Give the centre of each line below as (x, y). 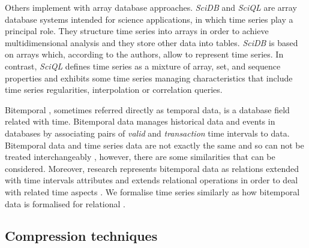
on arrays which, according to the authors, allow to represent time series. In (144, 54)
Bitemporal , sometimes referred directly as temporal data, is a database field (147, 109)
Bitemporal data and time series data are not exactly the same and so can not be (154, 145)
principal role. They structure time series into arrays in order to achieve (137, 31)
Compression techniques (81, 236)
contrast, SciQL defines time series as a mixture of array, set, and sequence (143, 66)
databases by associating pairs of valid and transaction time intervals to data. (147, 133)
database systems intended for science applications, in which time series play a (149, 19)
